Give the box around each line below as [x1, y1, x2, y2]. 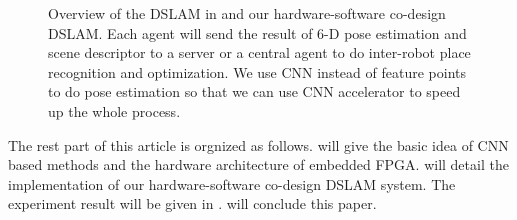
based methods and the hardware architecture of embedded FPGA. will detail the [8, 154, 509, 175]
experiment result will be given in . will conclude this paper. [8, 193, 377, 214]
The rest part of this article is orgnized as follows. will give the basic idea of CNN [8, 134, 509, 155]
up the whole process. [48, 100, 181, 121]
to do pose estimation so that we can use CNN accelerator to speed [48, 81, 461, 102]
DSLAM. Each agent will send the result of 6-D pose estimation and [48, 22, 467, 43]
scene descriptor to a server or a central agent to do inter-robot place [48, 42, 471, 63]
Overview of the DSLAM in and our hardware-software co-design [48, 3, 446, 23]
